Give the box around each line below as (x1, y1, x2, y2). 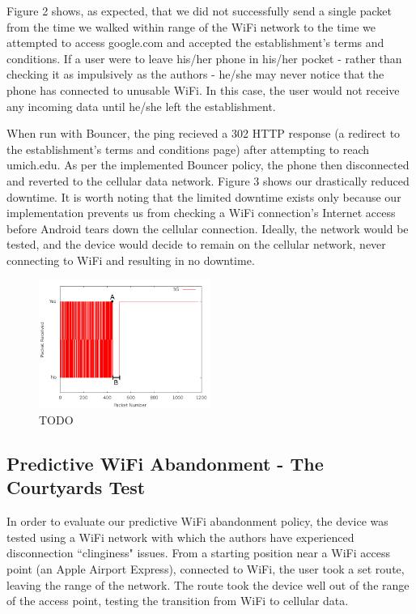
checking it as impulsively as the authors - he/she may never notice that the (6, 66, 384, 83)
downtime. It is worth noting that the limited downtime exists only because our (6, 188, 401, 205)
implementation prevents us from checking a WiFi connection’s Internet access (6, 204, 396, 221)
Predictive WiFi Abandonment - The (6, 451, 324, 476)
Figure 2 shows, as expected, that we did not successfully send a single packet (6, 2, 393, 19)
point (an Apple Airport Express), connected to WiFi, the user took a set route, (6, 561, 405, 578)
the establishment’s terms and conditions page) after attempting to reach (6, 140, 370, 157)
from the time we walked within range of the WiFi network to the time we (6, 18, 376, 35)
